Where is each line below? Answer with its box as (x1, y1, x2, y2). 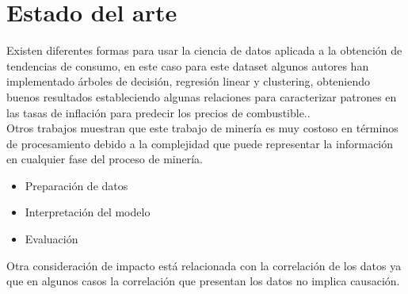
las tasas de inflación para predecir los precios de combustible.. (6, 104, 311, 120)
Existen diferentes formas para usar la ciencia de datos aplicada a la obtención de (6, 42, 402, 59)
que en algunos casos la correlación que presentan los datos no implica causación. (6, 273, 400, 289)
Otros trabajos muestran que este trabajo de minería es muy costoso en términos (6, 120, 398, 136)
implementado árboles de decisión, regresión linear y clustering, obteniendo (6, 73, 371, 90)
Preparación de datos (25, 177, 128, 193)
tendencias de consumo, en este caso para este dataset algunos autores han (6, 57, 369, 74)
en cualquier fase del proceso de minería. (6, 151, 203, 167)
